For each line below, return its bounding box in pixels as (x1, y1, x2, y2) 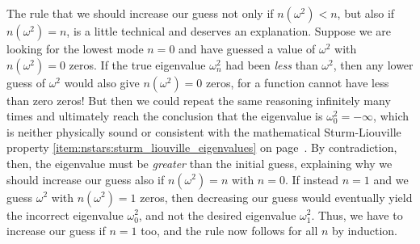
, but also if (337, 5, 395, 21)
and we (373, 170, 409, 187)
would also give (64, 74, 140, 90)
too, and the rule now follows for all (141, 222, 318, 239)
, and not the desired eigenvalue (138, 206, 296, 223)
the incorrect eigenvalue (6, 206, 124, 223)
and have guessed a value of (178, 40, 316, 57)
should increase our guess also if (6, 170, 165, 187)
